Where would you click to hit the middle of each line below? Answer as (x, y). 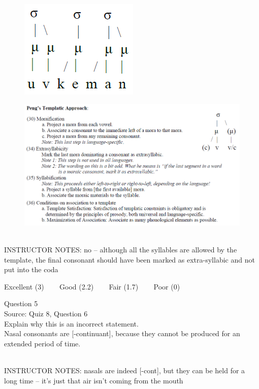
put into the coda (31, 269)
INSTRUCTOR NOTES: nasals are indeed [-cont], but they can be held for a (125, 370)
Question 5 (21, 303)
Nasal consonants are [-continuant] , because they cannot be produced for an (122, 333)
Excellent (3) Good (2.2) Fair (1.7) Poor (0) (92, 286)
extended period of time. (42, 343)
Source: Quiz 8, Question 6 (46, 313)
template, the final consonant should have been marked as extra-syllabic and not (129, 259)
